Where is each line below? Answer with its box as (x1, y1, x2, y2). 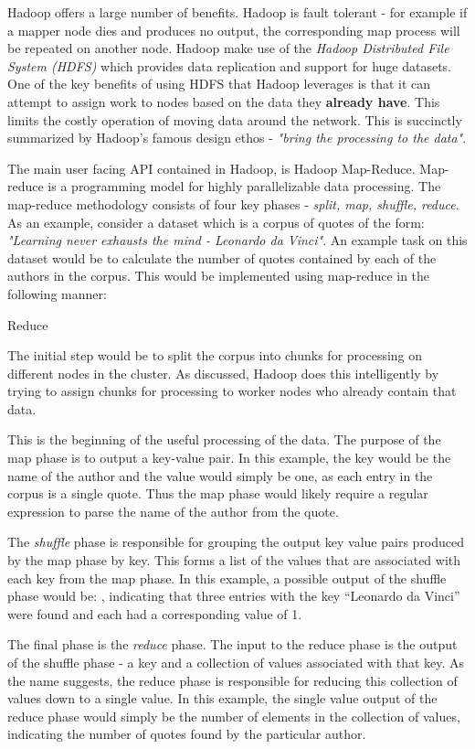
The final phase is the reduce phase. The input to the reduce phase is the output (7, 635, 458, 654)
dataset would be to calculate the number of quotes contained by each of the (7, 248, 437, 267)
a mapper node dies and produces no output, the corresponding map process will (7, 20, 460, 39)
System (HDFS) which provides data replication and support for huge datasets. (7, 56, 452, 75)
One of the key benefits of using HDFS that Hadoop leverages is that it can (7, 74, 431, 93)
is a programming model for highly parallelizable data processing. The (47, 177, 441, 196)
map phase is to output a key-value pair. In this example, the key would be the (7, 448, 451, 467)
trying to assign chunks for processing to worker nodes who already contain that (7, 381, 457, 401)
